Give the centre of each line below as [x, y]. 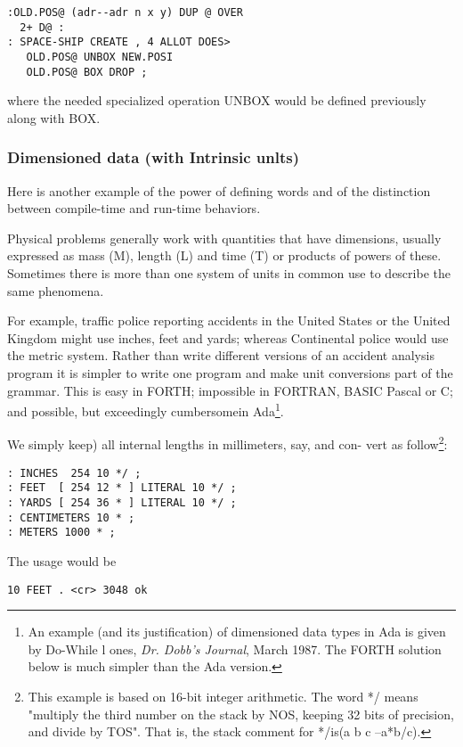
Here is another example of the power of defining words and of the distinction [219, 190]
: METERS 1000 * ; [61, 533]
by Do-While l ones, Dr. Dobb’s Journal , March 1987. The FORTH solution [235, 648]
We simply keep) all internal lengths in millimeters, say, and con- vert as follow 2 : [227, 443]
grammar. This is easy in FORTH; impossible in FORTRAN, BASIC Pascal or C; [230, 390]
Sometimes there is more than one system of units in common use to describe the [229, 273]
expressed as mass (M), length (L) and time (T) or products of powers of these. [224, 255]
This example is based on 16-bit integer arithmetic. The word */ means [223, 697]
